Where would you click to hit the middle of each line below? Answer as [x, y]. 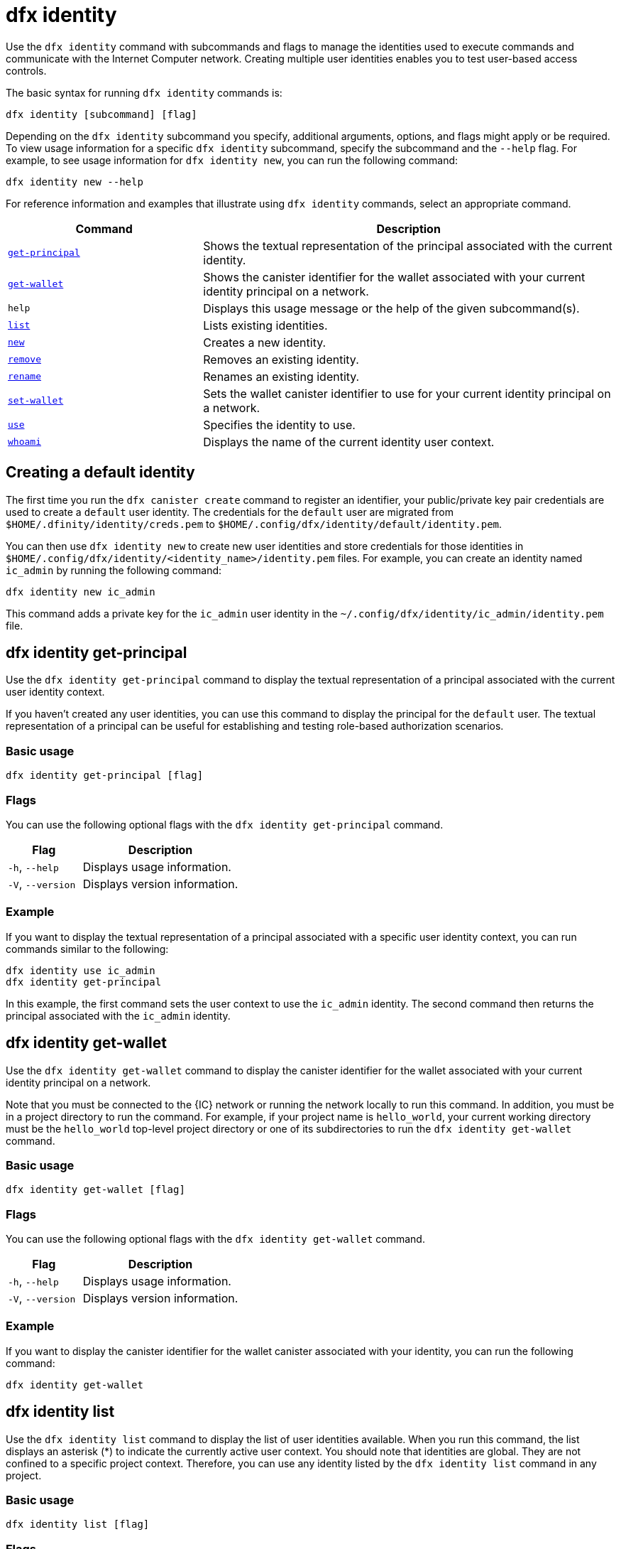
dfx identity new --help [75, 182]
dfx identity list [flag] [78, 1524]
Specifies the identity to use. [279, 425]
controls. [26, 70]
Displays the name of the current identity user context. [349, 442]
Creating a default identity [100, 473]
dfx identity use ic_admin [81, 970]
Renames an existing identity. [281, 376]
